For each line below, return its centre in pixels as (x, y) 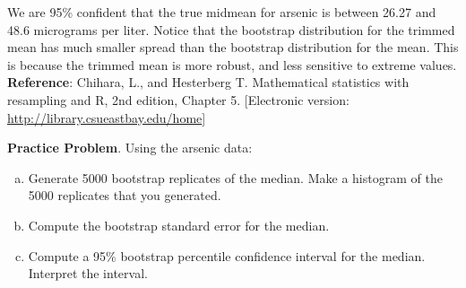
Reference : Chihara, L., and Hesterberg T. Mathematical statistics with (208, 82)
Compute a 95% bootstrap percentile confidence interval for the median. (227, 255)
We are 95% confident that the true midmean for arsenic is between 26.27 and (222, 12)
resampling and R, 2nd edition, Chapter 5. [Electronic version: (178, 99)
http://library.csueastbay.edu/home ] (107, 117)
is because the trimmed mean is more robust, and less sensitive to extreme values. (232, 64)
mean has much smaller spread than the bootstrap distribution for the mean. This (233, 47)
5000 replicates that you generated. (125, 195)
